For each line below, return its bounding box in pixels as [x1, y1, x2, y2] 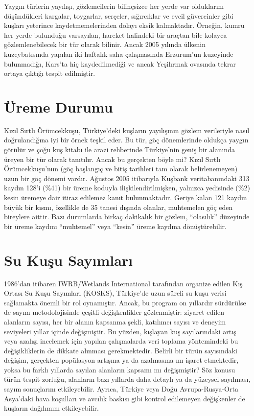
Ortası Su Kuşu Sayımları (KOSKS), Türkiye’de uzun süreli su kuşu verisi [4, 288, 227, 298]
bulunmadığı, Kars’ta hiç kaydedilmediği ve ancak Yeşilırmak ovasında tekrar [4, 58, 236, 69]
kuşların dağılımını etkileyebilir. [4, 403, 99, 413]
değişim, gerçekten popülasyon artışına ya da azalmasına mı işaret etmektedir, [4, 355, 239, 365]
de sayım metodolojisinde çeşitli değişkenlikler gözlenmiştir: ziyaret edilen [4, 307, 225, 317]
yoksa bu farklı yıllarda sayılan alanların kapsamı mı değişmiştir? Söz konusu [4, 364, 235, 374]
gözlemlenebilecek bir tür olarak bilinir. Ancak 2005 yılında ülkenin [4, 39, 206, 49]
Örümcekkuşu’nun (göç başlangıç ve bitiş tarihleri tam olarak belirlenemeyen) [4, 163, 238, 174]
